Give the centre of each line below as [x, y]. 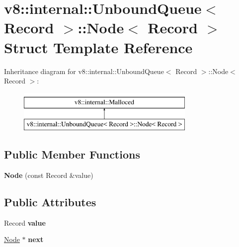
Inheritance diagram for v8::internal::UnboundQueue [84, 71]
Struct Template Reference [98, 47]
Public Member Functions [72, 154]
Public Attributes [50, 202]
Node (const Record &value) [49, 175]
